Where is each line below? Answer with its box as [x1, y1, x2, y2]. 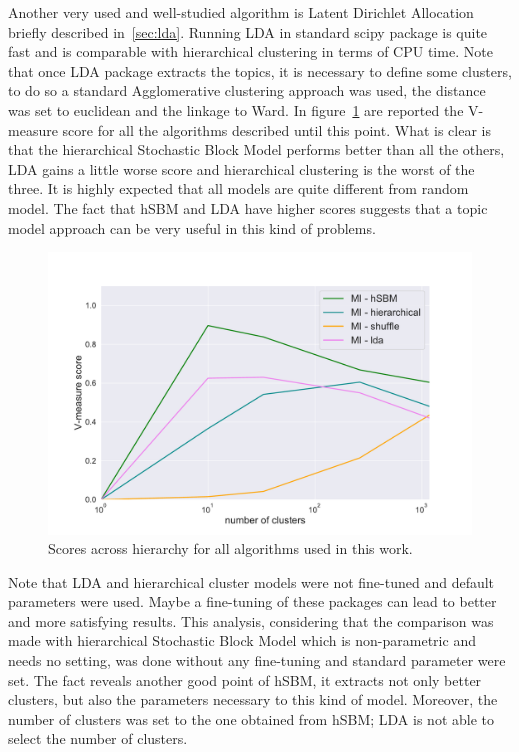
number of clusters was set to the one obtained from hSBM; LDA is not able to [8, 708, 494, 729]
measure [8, 119, 58, 140]
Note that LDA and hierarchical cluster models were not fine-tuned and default [8, 571, 495, 592]
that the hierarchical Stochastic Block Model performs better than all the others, [8, 139, 505, 160]
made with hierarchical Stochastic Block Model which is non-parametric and [8, 630, 476, 651]
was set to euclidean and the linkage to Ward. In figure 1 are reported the [8, 99, 464, 120]
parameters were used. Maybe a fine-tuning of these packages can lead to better [8, 591, 497, 612]
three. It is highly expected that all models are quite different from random [8, 178, 469, 199]
